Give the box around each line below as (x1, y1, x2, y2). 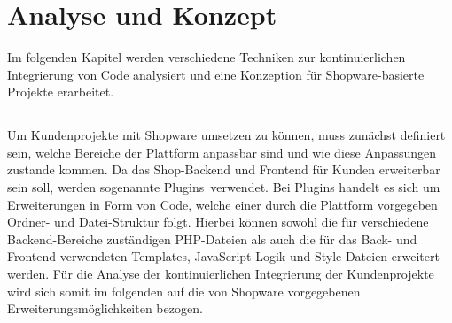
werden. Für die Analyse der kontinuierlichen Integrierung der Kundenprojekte (7, 265, 434, 283)
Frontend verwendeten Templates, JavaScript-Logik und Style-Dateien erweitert (7, 247, 440, 265)
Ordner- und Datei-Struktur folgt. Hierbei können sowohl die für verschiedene (7, 212, 429, 231)
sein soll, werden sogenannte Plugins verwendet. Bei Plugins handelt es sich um (7, 178, 440, 196)
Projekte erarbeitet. (7, 82, 114, 101)
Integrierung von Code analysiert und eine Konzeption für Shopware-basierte (7, 65, 425, 83)
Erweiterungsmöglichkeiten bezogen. (7, 299, 203, 318)
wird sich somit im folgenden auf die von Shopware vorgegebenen (7, 281, 361, 300)
